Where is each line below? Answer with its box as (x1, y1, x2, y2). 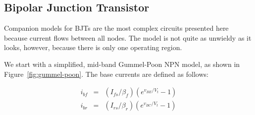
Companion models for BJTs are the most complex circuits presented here (4, 23, 229, 33)
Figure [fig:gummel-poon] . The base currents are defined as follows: (4, 68, 208, 79)
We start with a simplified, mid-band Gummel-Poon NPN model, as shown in (4, 58, 240, 69)
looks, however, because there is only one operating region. (4, 42, 182, 53)
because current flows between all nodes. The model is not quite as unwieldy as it (4, 32, 252, 43)
